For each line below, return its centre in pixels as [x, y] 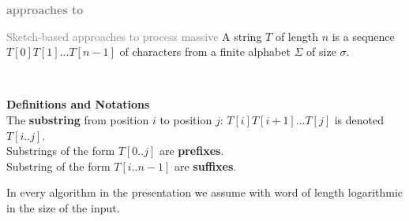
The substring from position [78, 119]
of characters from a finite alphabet [205, 52]
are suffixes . [205, 166]
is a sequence [363, 36]
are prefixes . [191, 151]
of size [321, 52]
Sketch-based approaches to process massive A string [134, 36]
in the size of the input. [63, 207]
